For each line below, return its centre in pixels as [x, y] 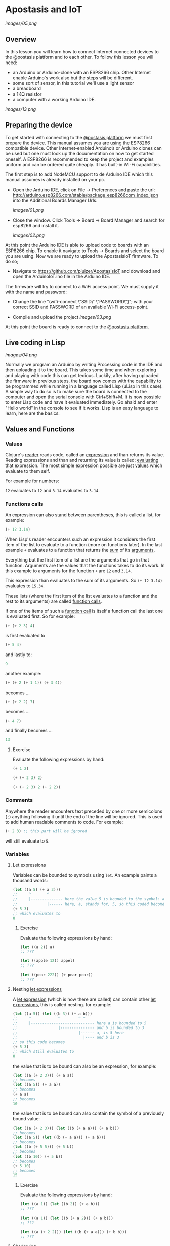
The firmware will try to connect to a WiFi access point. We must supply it [82, 286]
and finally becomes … [29, 731]
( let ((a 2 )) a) [37, 947]
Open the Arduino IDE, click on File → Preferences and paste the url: [84, 190]
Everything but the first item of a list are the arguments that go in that [77, 560]
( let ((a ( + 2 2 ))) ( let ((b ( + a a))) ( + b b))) [74, 1232]
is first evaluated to [25, 636]
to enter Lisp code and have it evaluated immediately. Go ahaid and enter [81, 402]
